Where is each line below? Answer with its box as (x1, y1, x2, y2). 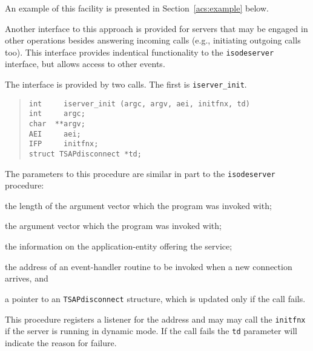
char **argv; (28, 120, 85, 128)
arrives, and (5, 272, 48, 285)
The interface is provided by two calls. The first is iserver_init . (5, 78, 247, 91)
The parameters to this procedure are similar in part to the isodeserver (5, 167, 275, 179)
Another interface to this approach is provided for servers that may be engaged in (5, 22, 308, 34)
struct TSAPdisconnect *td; (28, 149, 142, 158)
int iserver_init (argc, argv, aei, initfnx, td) (28, 99, 250, 108)
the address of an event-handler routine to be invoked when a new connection (5, 260, 292, 272)
